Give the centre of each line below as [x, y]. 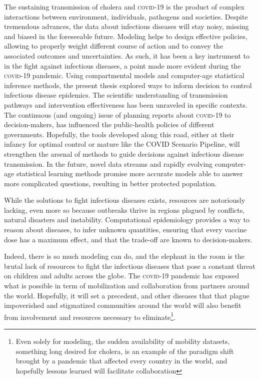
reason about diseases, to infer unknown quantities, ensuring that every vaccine [125, 230]
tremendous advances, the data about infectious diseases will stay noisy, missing [126, 26]
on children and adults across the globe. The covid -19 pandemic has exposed [122, 276]
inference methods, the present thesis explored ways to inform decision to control [128, 85]
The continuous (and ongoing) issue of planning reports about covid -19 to [117, 114]
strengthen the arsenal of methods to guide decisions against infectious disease [124, 153]
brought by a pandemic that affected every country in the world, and [121, 361]
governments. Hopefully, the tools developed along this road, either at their [119, 134]
